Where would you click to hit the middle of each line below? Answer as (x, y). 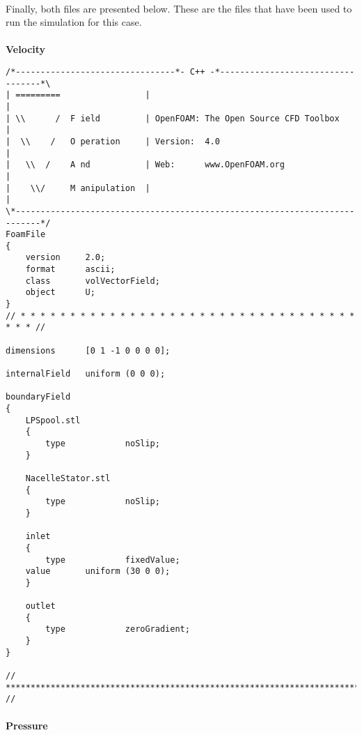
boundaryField (38, 397)
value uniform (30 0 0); (98, 571)
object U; (60, 293)
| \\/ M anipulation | (78, 188)
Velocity (26, 49)
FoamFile (26, 235)
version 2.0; (65, 258)
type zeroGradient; (118, 629)
